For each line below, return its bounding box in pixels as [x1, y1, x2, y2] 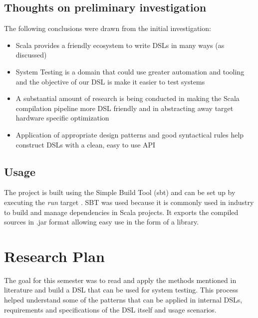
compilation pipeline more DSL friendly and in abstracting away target [15, 102, 234, 113]
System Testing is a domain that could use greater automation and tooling [15, 66, 245, 76]
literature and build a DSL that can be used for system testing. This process [4, 284, 238, 295]
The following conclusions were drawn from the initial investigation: [4, 23, 211, 33]
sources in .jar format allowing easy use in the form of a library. [4, 216, 199, 227]
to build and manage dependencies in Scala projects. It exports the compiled [4, 206, 239, 217]
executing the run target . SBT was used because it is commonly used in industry [4, 196, 254, 207]
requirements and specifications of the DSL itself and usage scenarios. [4, 304, 217, 314]
